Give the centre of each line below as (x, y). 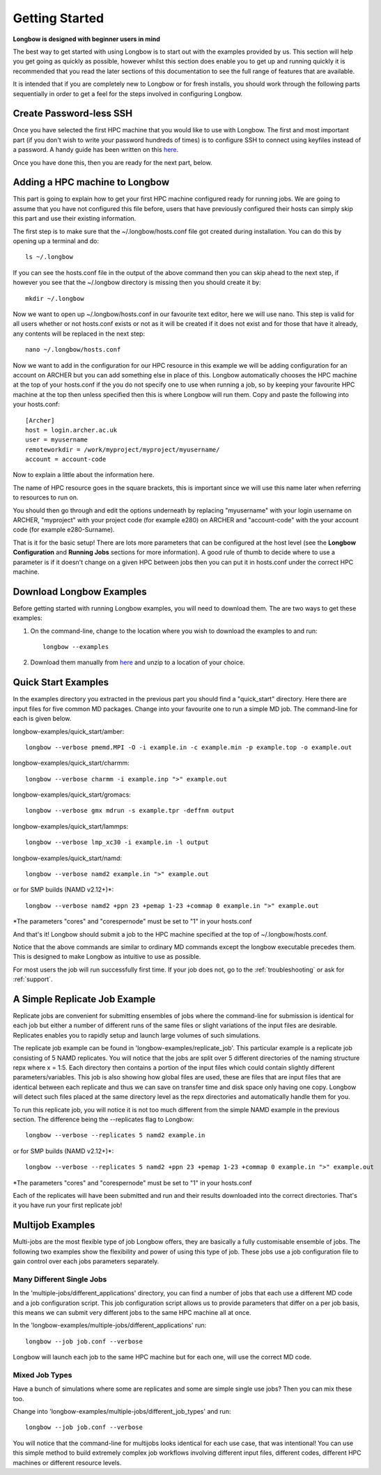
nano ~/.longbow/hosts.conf (73, 350)
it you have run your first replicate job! (68, 1205)
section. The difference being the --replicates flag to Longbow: (103, 1119)
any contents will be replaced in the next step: (79, 334)
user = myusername (57, 440)
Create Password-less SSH (72, 114)
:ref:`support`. (33, 979)
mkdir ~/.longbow (55, 298)
